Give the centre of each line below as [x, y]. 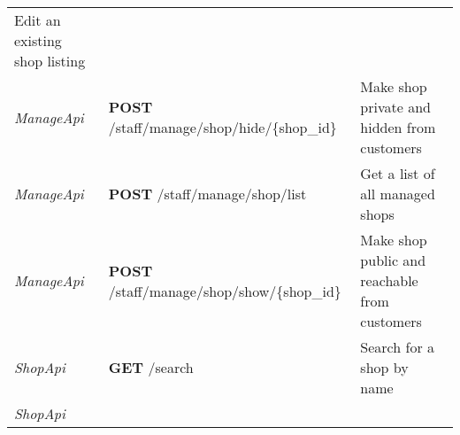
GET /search [151, 367]
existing [38, 40]
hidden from [398, 127]
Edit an [38, 20]
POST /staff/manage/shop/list [207, 194]
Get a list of [398, 173]
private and [395, 107]
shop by [384, 367]
